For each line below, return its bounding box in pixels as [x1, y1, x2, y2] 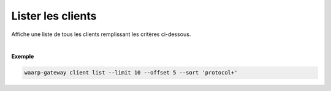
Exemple [11, 53, 34, 60]
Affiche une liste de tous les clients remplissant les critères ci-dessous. [11, 31, 191, 38]
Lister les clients [11, 9, 97, 23]
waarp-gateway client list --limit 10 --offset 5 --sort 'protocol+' [24, 69, 238, 76]
